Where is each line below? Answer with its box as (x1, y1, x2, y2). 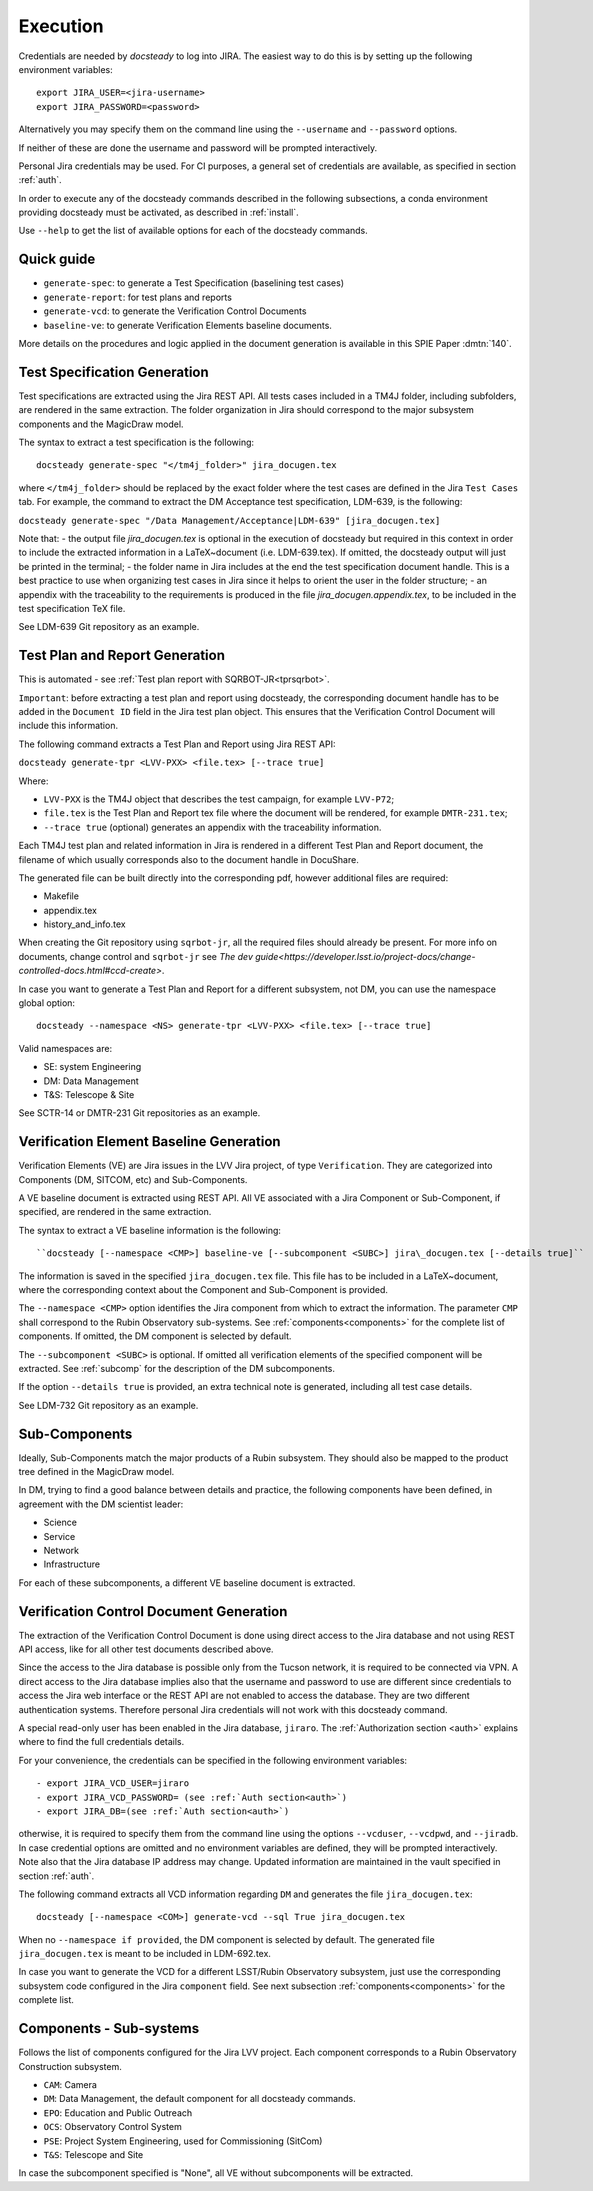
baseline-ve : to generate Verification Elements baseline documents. (43, 319, 332, 331)
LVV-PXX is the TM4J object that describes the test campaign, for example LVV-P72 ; (43, 793, 395, 805)
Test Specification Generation (18, 363, 209, 380)
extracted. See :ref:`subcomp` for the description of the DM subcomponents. (18, 1362, 335, 1374)
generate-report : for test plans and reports (43, 291, 232, 303)
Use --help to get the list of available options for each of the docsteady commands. (18, 225, 369, 237)
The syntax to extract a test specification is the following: (18, 436, 255, 448)
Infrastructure (43, 1558, 100, 1570)
